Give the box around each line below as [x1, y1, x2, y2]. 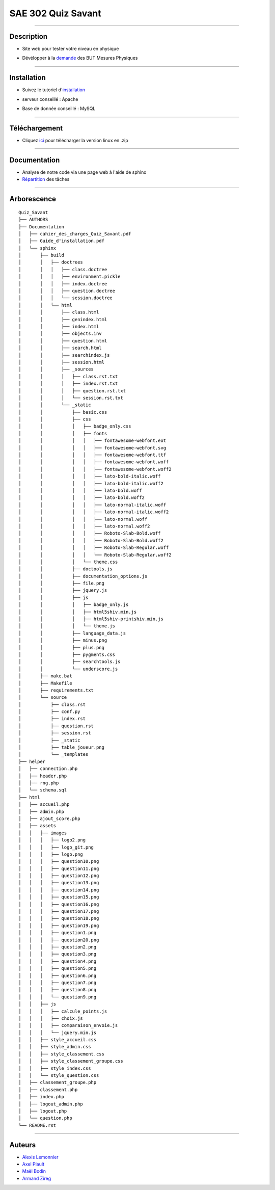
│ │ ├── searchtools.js [18, 659, 121, 665]
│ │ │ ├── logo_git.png [18, 844, 94, 850]
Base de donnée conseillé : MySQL [22, 105, 96, 112]
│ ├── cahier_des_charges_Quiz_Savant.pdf [18, 231, 132, 236]
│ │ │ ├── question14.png [18, 887, 99, 893]
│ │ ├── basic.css [18, 409, 107, 415]
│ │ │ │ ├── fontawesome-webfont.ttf [18, 452, 167, 458]
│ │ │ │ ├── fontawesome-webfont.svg [18, 445, 167, 451]
